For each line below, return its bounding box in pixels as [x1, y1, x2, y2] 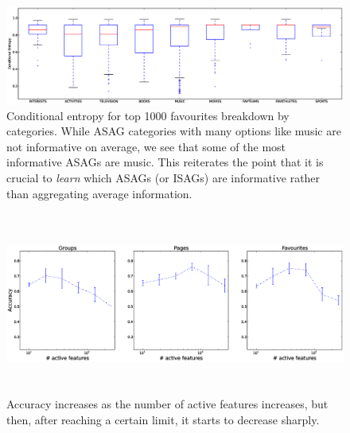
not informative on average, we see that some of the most [6, 138, 286, 154]
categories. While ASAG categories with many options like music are [6, 123, 341, 139]
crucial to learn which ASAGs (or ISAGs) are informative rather [6, 169, 321, 185]
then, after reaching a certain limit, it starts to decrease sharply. [6, 412, 320, 428]
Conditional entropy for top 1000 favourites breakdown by [6, 107, 290, 123]
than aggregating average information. [6, 185, 192, 201]
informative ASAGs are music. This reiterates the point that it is [6, 154, 324, 170]
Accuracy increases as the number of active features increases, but [6, 396, 329, 412]
